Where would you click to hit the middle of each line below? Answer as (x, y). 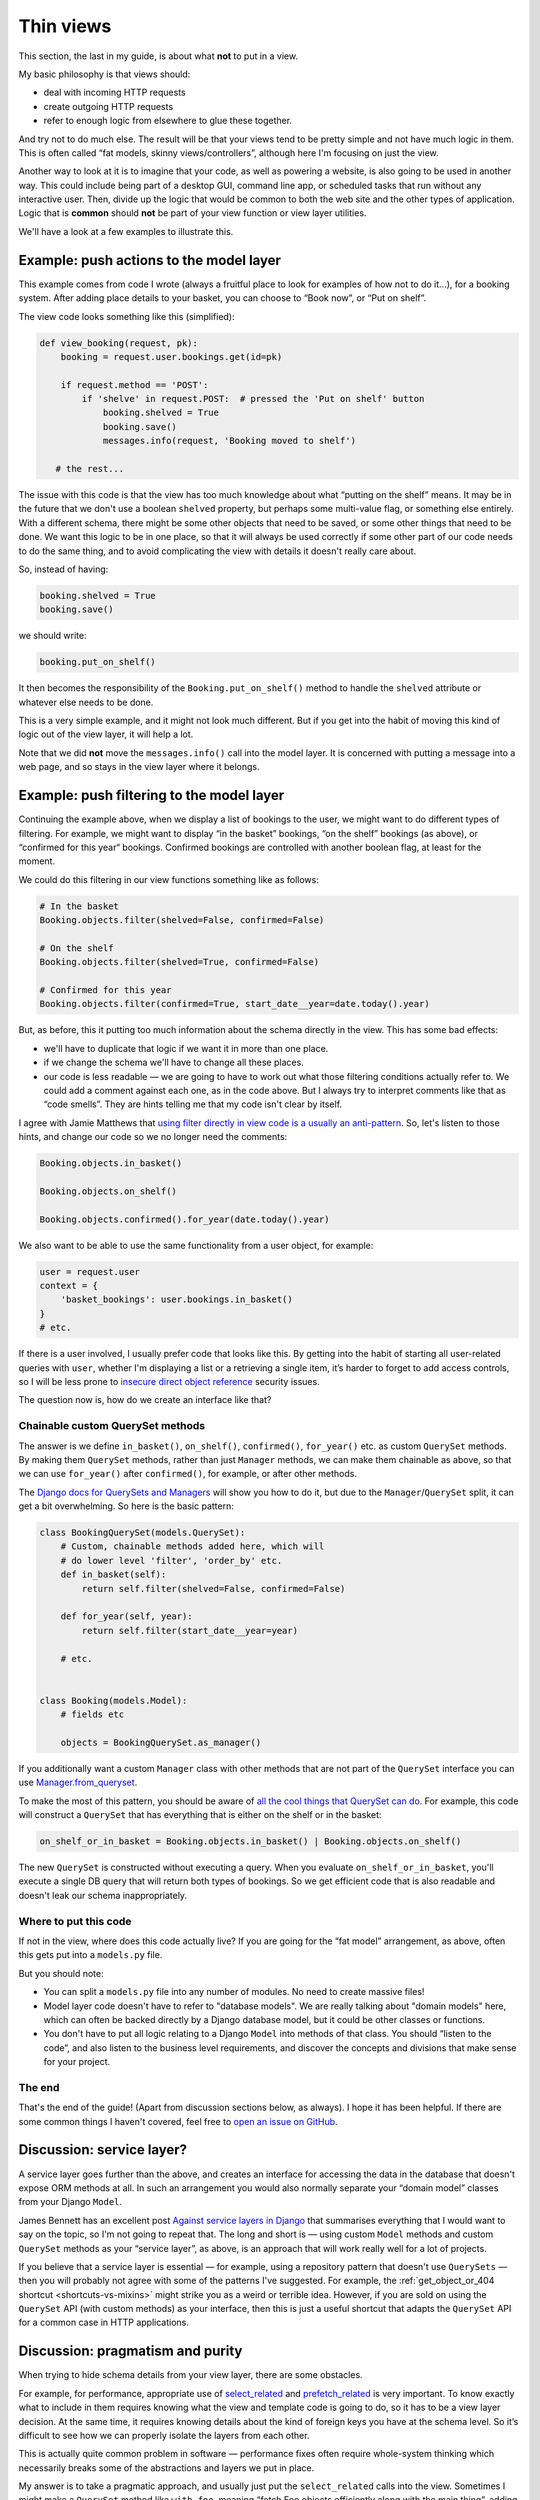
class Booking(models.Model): (113, 1700)
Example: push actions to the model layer (150, 260)
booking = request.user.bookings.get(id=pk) (171, 356)
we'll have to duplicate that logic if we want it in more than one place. (186, 1048)
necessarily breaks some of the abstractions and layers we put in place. (166, 2467)
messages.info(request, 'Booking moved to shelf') (229, 441)
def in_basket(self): (113, 1574)
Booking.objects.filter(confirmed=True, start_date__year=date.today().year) (234, 1004)
